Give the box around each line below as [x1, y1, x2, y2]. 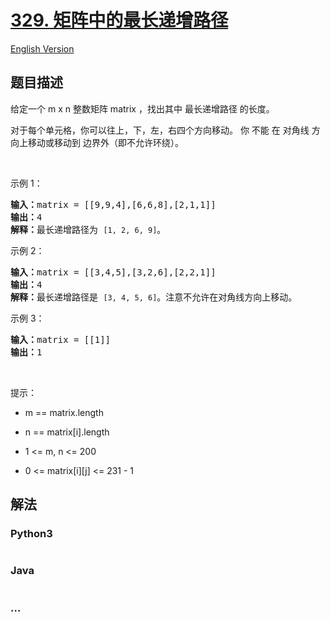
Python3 [10, 527, 53, 541]
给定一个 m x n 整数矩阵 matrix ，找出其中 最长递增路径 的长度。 [10, 102, 275, 115]
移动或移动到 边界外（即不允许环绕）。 [27, 136, 184, 148]
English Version [10, 42, 75, 55]
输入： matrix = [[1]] [10, 334, 112, 345]
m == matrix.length [24, 406, 104, 418]
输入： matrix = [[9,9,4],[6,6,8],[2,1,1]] [10, 199, 217, 210]
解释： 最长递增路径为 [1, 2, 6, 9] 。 [10, 224, 167, 235]
